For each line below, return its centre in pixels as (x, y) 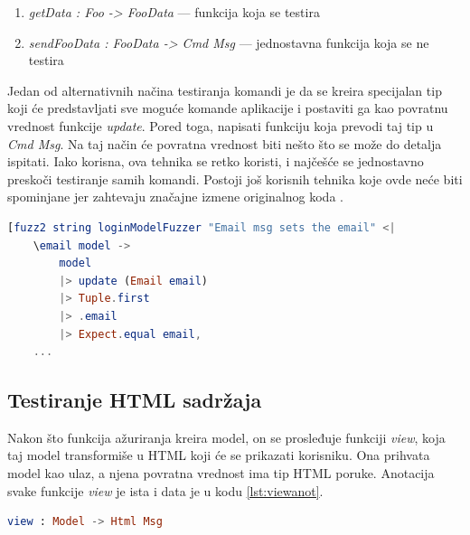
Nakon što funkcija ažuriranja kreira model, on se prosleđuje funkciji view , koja (226, 437)
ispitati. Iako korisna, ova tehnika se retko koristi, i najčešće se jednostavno (216, 161)
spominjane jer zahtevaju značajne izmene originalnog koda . (175, 197)
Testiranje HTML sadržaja (135, 400)
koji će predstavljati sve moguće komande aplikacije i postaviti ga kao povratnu (228, 108)
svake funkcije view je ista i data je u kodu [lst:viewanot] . (165, 490)
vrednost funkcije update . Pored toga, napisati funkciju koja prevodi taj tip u (221, 125)
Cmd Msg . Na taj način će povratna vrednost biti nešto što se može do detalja (225, 143)
